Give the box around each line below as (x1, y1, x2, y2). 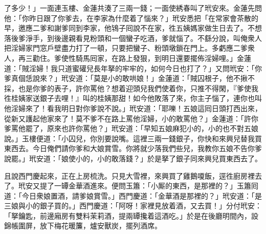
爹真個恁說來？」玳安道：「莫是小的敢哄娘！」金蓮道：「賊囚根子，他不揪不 (4, 73, 255, 83)
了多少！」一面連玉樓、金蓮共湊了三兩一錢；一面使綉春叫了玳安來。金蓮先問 (4, 3, 262, 13)
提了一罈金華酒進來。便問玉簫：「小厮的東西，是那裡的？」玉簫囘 (39, 180, 258, 191)
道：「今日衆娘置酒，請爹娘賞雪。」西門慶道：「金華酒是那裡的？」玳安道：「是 (4, 190, 262, 201)
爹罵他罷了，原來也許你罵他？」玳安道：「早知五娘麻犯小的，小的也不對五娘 (4, 123, 258, 134)
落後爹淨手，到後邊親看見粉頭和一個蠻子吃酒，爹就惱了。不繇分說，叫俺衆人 (4, 32, 262, 43)
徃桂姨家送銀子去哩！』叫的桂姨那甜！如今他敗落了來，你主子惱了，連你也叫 (4, 93, 262, 103)
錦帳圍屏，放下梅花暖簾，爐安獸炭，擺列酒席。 (4, 220, 162, 231)
